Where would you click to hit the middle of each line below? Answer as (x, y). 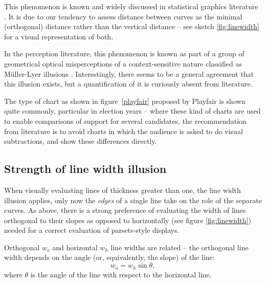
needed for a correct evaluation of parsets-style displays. (92, 230)
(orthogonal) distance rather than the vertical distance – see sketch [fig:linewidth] (132, 26)
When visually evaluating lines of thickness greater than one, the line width (123, 190)
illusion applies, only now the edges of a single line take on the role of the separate (133, 200)
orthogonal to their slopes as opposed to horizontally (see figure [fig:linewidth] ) (128, 220)
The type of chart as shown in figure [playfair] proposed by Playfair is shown (125, 101)
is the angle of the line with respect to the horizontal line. (121, 274)
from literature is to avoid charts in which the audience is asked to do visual (124, 131)
